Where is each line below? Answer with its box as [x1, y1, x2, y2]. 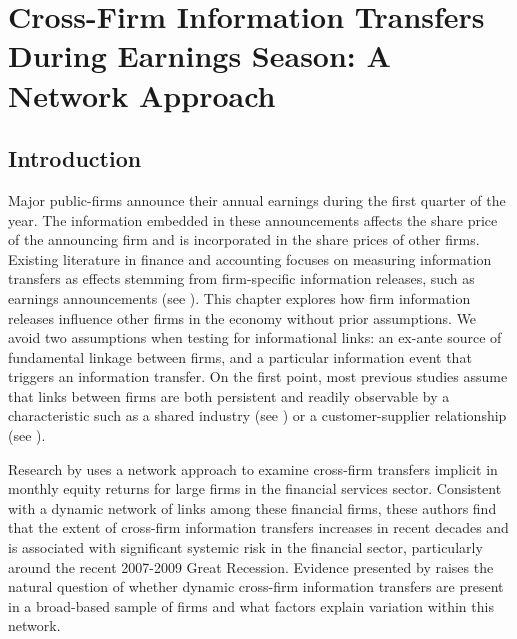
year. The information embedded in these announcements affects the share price [8, 209, 498, 230]
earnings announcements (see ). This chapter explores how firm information [8, 287, 471, 308]
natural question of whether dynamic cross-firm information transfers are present [8, 576, 504, 597]
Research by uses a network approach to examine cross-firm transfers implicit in [8, 458, 498, 479]
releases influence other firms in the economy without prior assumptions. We [8, 307, 477, 328]
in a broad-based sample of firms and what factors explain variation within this [8, 595, 494, 616]
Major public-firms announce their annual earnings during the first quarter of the [8, 189, 506, 210]
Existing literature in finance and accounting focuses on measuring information [8, 248, 492, 269]
